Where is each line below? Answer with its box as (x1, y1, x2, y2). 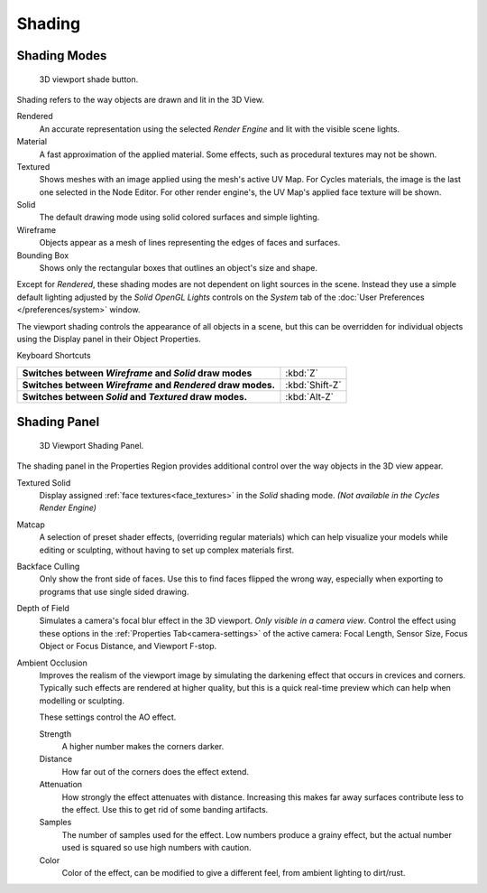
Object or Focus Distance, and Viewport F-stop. (39, 641, 217, 652)
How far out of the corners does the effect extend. (61, 766, 250, 777)
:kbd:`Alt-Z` (285, 390, 334, 403)
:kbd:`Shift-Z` (285, 378, 342, 391)
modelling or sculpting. (39, 695, 125, 706)
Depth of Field (16, 603, 69, 614)
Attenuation (39, 779, 83, 790)
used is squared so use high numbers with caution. (61, 842, 252, 853)
